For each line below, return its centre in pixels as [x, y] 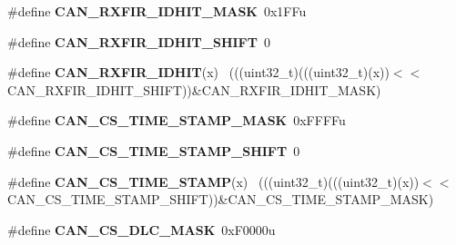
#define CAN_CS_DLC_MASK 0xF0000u [142, 229]
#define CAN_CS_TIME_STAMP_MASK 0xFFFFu [177, 120]
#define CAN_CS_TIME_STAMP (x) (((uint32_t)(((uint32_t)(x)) [213, 181]
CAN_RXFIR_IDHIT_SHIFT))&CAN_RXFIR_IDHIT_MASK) [194, 89]
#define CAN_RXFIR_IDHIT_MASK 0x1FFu [157, 11]
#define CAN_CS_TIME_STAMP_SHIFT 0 [154, 150]
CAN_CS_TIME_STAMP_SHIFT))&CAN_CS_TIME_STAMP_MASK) [221, 199]
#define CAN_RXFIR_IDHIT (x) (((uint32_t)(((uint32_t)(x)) [198, 72]
